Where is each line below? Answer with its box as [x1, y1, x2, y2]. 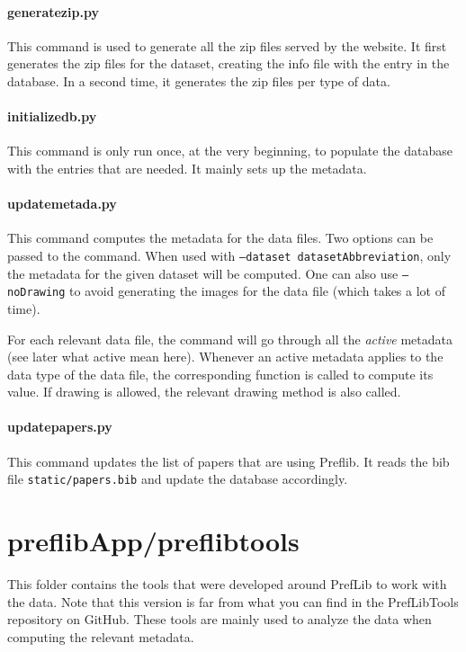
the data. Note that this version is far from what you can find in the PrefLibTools [7, 592, 459, 611]
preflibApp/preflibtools [7, 522, 300, 559]
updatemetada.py [7, 194, 117, 213]
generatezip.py [7, 2, 99, 21]
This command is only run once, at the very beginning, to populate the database [7, 141, 453, 160]
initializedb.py [7, 107, 97, 126]
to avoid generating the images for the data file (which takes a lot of [69, 281, 445, 300]
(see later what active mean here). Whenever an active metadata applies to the [7, 347, 444, 366]
